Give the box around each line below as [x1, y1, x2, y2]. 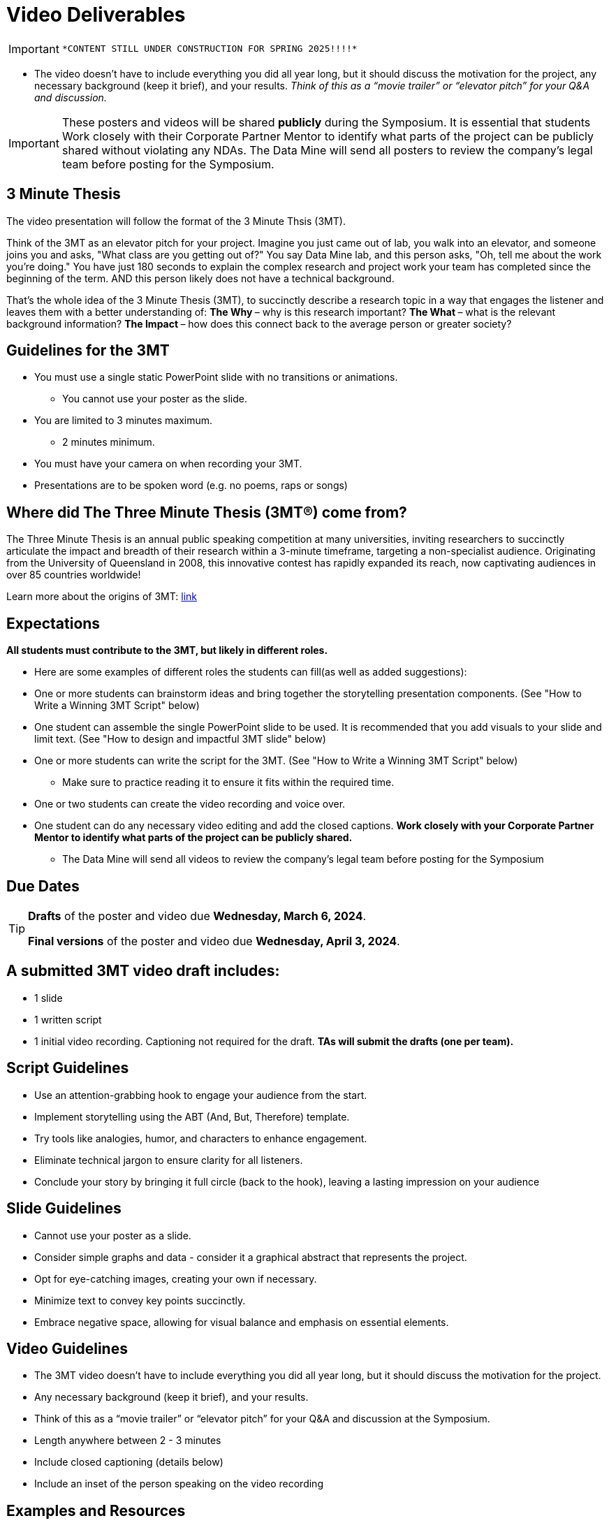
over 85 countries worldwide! [6, 569, 141, 581]
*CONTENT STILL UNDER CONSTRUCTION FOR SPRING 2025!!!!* [61, 43, 358, 54]
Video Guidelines [6, 1339, 128, 1357]
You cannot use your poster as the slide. [62, 393, 247, 405]
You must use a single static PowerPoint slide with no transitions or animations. [34, 371, 398, 384]
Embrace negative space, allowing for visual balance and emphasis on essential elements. [34, 1316, 449, 1328]
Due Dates [6, 877, 80, 895]
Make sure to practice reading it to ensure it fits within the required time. [62, 776, 395, 789]
